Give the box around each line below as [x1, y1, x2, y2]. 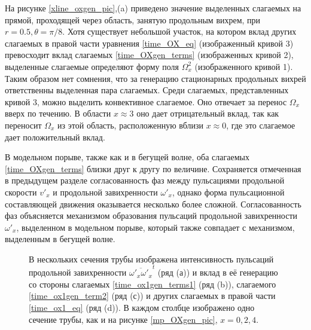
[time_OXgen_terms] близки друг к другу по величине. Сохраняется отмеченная [5, 162, 301, 175]
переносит [5, 118, 42, 131]
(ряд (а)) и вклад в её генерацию [157, 266, 278, 279]
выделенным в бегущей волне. [5, 233, 115, 245]
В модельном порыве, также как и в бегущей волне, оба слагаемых [5, 151, 249, 163]
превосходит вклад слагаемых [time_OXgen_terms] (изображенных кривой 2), [5, 48, 294, 61]
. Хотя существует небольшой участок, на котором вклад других [62, 25, 297, 38]
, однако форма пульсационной [172, 185, 285, 198]
